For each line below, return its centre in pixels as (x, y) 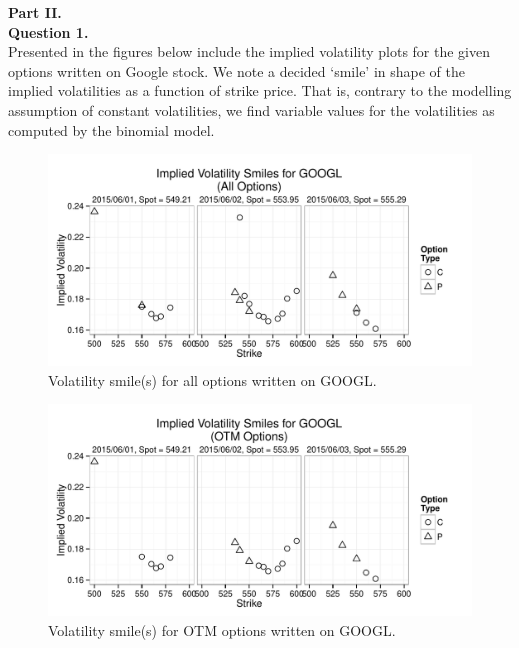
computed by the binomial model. (111, 129)
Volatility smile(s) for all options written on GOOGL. (212, 379)
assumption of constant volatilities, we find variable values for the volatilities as (251, 109)
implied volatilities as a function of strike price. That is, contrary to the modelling (260, 90)
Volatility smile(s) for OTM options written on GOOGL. (222, 629)
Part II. (35, 12)
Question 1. (48, 31)
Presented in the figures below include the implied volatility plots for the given (249, 51)
